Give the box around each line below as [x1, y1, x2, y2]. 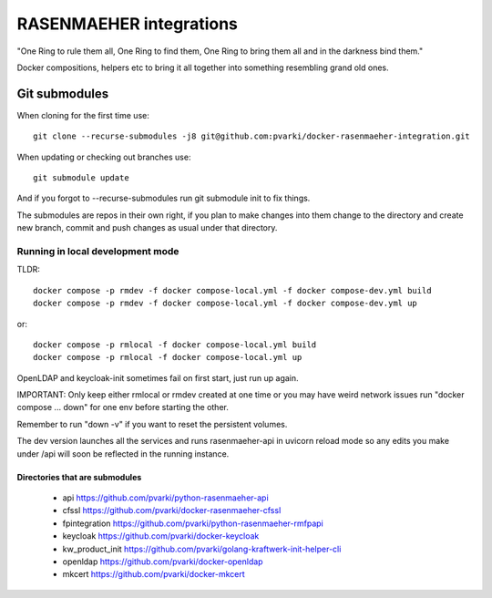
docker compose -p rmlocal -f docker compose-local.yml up [33, 352, 302, 363]
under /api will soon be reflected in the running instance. [16, 448, 230, 459]
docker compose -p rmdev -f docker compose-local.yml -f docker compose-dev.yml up [33, 298, 418, 309]
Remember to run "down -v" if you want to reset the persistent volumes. [16, 418, 288, 429]
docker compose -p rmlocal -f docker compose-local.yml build [33, 339, 317, 350]
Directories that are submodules [16, 471, 142, 482]
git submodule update [33, 173, 129, 183]
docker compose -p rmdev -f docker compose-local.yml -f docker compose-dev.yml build [33, 285, 432, 295]
